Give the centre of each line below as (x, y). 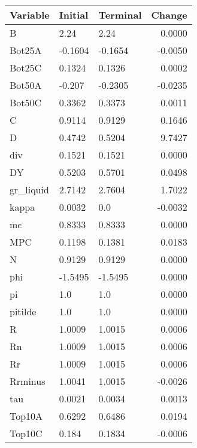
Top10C (26, 433)
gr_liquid (29, 189)
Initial (74, 15)
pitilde (23, 311)
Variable (30, 15)
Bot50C (26, 102)
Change (169, 15)
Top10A (26, 416)
